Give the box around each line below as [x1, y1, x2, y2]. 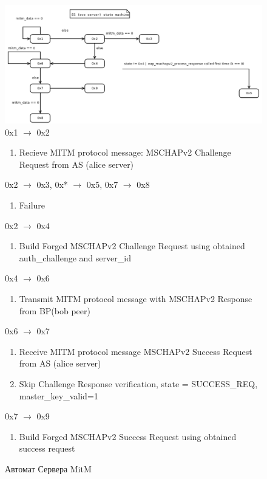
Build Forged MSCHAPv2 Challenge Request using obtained [19, 239, 245, 252]
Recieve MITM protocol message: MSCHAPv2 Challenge [19, 146, 231, 159]
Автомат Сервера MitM [5, 462, 92, 475]
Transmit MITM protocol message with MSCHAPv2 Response [19, 292, 252, 305]
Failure [19, 198, 46, 211]
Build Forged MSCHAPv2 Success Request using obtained [19, 430, 237, 443]
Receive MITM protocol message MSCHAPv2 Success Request [19, 345, 252, 357]
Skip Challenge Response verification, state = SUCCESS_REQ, [19, 377, 258, 390]
